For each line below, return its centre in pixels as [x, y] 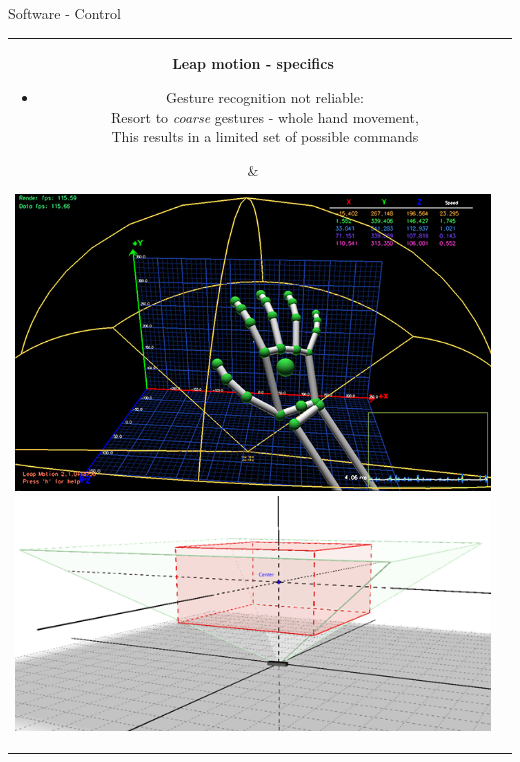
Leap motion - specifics [253, 63]
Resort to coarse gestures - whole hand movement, [265, 116]
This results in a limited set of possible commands [265, 136]
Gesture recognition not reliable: [264, 96]
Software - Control [64, 13]
